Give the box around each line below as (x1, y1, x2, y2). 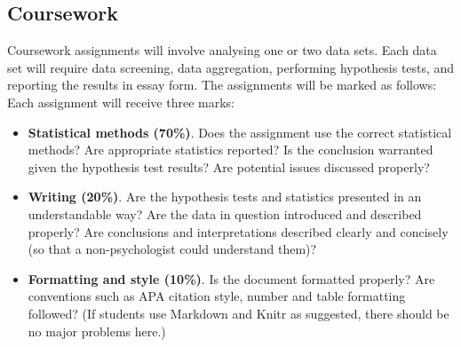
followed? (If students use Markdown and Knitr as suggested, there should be (28, 304, 449, 322)
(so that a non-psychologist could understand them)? (28, 240, 317, 258)
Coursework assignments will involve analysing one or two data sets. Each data (7, 41, 437, 59)
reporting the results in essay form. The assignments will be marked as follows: (7, 75, 437, 94)
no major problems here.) (28, 321, 166, 340)
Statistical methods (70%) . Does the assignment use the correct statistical (28, 122, 452, 141)
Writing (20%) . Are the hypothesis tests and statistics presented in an (28, 187, 422, 206)
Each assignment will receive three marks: (7, 92, 235, 111)
